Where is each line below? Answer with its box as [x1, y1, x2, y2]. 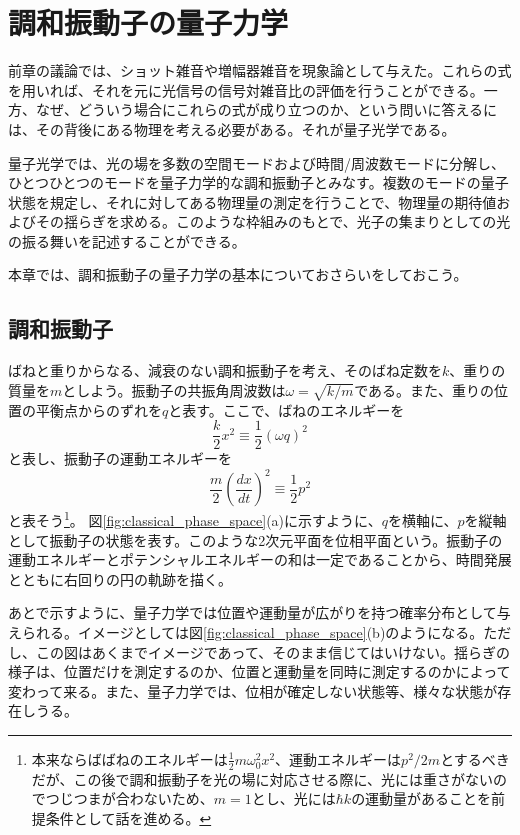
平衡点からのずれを [35, 399, 162, 420]
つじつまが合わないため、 [45, 788, 214, 809]
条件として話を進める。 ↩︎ [45, 807, 212, 828]
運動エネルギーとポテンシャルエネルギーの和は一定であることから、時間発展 [8, 549, 512, 570]
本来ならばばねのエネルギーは [31, 748, 228, 769]
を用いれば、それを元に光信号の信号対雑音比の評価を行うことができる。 [8, 79, 484, 100]
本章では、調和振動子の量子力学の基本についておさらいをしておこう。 [8, 264, 468, 285]
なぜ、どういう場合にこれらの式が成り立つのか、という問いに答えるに [35, 99, 498, 120]
